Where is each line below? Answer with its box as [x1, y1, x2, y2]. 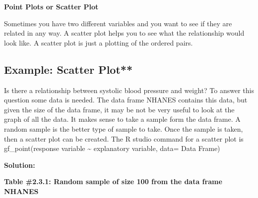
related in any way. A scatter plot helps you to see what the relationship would [4, 28, 245, 38]
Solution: [4, 159, 35, 170]
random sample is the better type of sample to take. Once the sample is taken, [4, 123, 243, 134]
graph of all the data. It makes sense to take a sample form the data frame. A [4, 114, 241, 124]
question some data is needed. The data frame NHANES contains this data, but [4, 95, 248, 105]
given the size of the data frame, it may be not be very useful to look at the [4, 104, 235, 114]
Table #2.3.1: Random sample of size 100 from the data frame [4, 176, 222, 187]
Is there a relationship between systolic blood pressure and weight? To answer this [4, 85, 254, 95]
